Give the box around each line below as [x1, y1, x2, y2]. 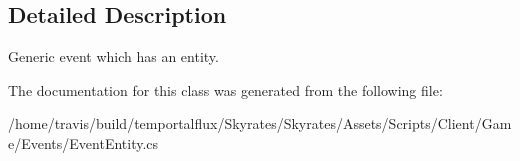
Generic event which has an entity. [8, 46, 219, 67]
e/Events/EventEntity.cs [8, 132, 159, 153]
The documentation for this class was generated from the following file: [8, 79, 443, 100]
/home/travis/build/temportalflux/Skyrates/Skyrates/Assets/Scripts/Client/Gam [8, 113, 512, 134]
